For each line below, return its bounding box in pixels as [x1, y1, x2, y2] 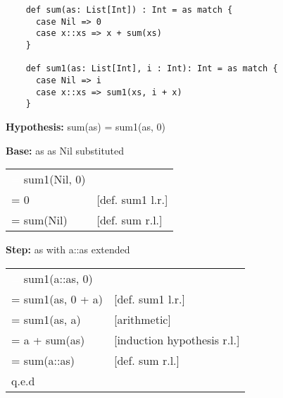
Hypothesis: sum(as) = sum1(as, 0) [6, 119, 165, 133]
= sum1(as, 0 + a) [11, 290, 103, 307]
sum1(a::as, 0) [23, 270, 93, 287]
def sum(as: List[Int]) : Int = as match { [25, 5, 233, 15]
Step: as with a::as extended [6, 242, 130, 257]
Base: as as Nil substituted [6, 143, 125, 157]
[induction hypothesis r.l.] [113, 331, 240, 348]
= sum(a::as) [11, 351, 75, 368]
